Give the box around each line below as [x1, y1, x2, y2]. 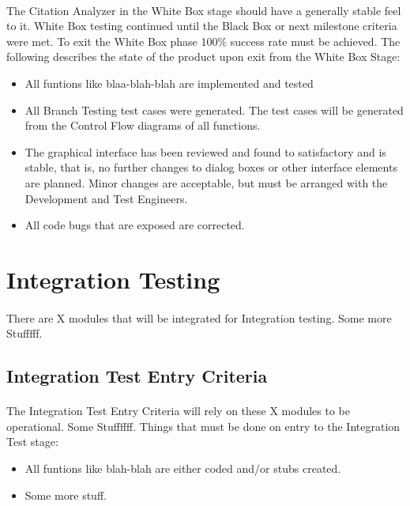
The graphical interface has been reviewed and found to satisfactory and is [24, 143, 386, 160]
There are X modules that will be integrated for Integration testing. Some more [6, 309, 392, 326]
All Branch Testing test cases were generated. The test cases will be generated [24, 101, 404, 118]
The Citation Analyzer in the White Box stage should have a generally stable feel [6, 2, 401, 18]
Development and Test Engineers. [24, 190, 188, 206]
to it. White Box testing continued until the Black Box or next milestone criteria [6, 17, 397, 34]
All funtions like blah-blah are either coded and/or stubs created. [24, 460, 341, 477]
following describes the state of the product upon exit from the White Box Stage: [6, 48, 401, 65]
